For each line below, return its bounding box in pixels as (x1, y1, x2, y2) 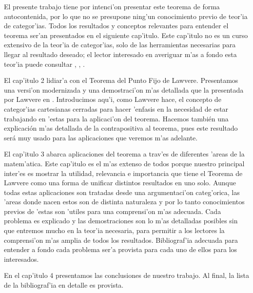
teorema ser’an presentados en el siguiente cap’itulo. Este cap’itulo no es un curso (4, 30, 248, 40)
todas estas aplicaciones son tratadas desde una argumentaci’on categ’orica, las (4, 187, 240, 197)
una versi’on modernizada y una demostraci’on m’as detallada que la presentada (4, 84, 244, 95)
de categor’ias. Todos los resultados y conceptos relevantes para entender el (4, 20, 229, 31)
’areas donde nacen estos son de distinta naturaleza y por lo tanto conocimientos (4, 196, 245, 207)
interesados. (4, 254, 39, 264)
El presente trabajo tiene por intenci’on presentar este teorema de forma (4, 1, 220, 11)
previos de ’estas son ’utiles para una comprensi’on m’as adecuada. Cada (4, 206, 221, 216)
